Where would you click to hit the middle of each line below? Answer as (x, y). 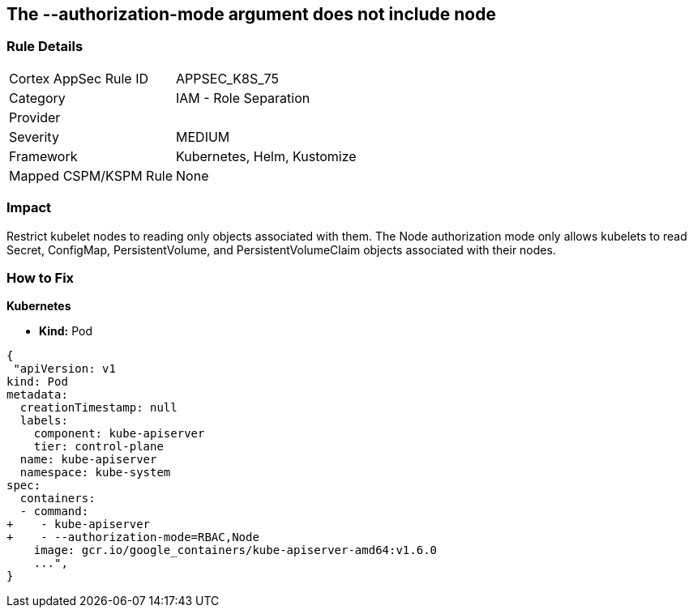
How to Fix (41, 277)
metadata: (37, 395)
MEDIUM (203, 136)
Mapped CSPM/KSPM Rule (91, 175)
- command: (54, 512)
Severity (34, 136)
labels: (44, 421)
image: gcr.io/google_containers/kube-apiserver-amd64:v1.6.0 (235, 550)
